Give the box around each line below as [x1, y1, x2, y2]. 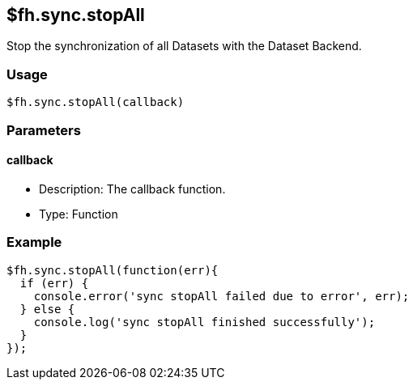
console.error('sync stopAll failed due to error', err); [33, 289, 410, 303]
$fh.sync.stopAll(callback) [6, 95, 185, 109]
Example [6, 234, 62, 251]
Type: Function [39, 206, 118, 221]
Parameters [6, 121, 81, 138]
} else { [19, 302, 75, 316]
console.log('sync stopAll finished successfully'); [33, 315, 376, 329]
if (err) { [19, 276, 89, 290]
